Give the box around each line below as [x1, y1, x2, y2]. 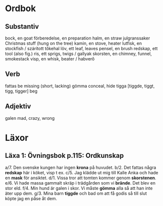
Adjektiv [5, 102, 31, 111]
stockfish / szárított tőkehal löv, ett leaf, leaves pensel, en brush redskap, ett [5, 46, 158, 51]
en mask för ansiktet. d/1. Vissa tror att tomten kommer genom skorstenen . [5, 175, 157, 181]
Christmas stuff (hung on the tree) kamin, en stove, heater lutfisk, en [5, 40, 142, 46]
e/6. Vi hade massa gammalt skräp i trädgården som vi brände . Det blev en [5, 180, 156, 186]
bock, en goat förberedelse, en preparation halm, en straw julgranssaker [5, 35, 150, 41]
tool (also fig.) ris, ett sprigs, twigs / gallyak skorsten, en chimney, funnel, [5, 51, 152, 56]
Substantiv [5, 22, 39, 31]
